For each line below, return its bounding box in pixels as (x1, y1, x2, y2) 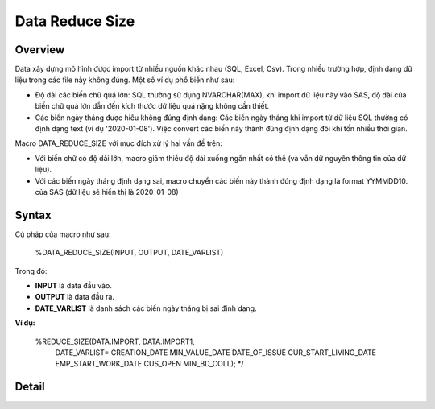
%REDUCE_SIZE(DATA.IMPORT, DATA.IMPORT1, (35, 337, 195, 346)
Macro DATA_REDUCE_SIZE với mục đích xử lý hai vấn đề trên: (14, 138, 223, 148)
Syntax (14, 208, 52, 221)
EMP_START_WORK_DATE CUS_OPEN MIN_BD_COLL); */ (55, 359, 245, 369)
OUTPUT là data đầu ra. (35, 292, 114, 302)
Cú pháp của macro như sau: (14, 229, 111, 239)
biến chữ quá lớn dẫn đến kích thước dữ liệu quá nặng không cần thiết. (35, 101, 270, 111)
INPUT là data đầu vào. (35, 281, 113, 291)
